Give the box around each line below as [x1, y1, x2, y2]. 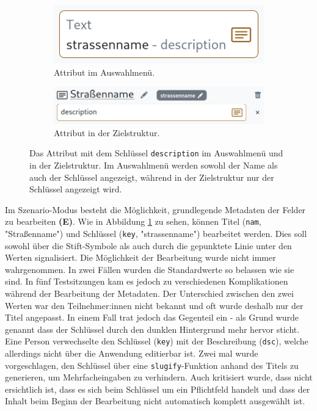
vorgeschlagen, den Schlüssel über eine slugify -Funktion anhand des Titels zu [5, 358, 299, 371]
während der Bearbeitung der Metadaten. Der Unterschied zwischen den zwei [5, 287, 294, 299]
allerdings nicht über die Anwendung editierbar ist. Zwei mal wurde [5, 347, 258, 360]
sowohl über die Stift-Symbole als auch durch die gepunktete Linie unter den [5, 239, 292, 252]
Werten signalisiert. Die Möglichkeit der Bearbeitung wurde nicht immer [5, 251, 276, 264]
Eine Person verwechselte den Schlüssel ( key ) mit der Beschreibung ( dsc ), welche [5, 335, 308, 347]
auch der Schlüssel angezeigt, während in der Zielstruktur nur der [29, 170, 274, 183]
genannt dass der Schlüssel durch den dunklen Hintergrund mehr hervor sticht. [5, 322, 300, 335]
